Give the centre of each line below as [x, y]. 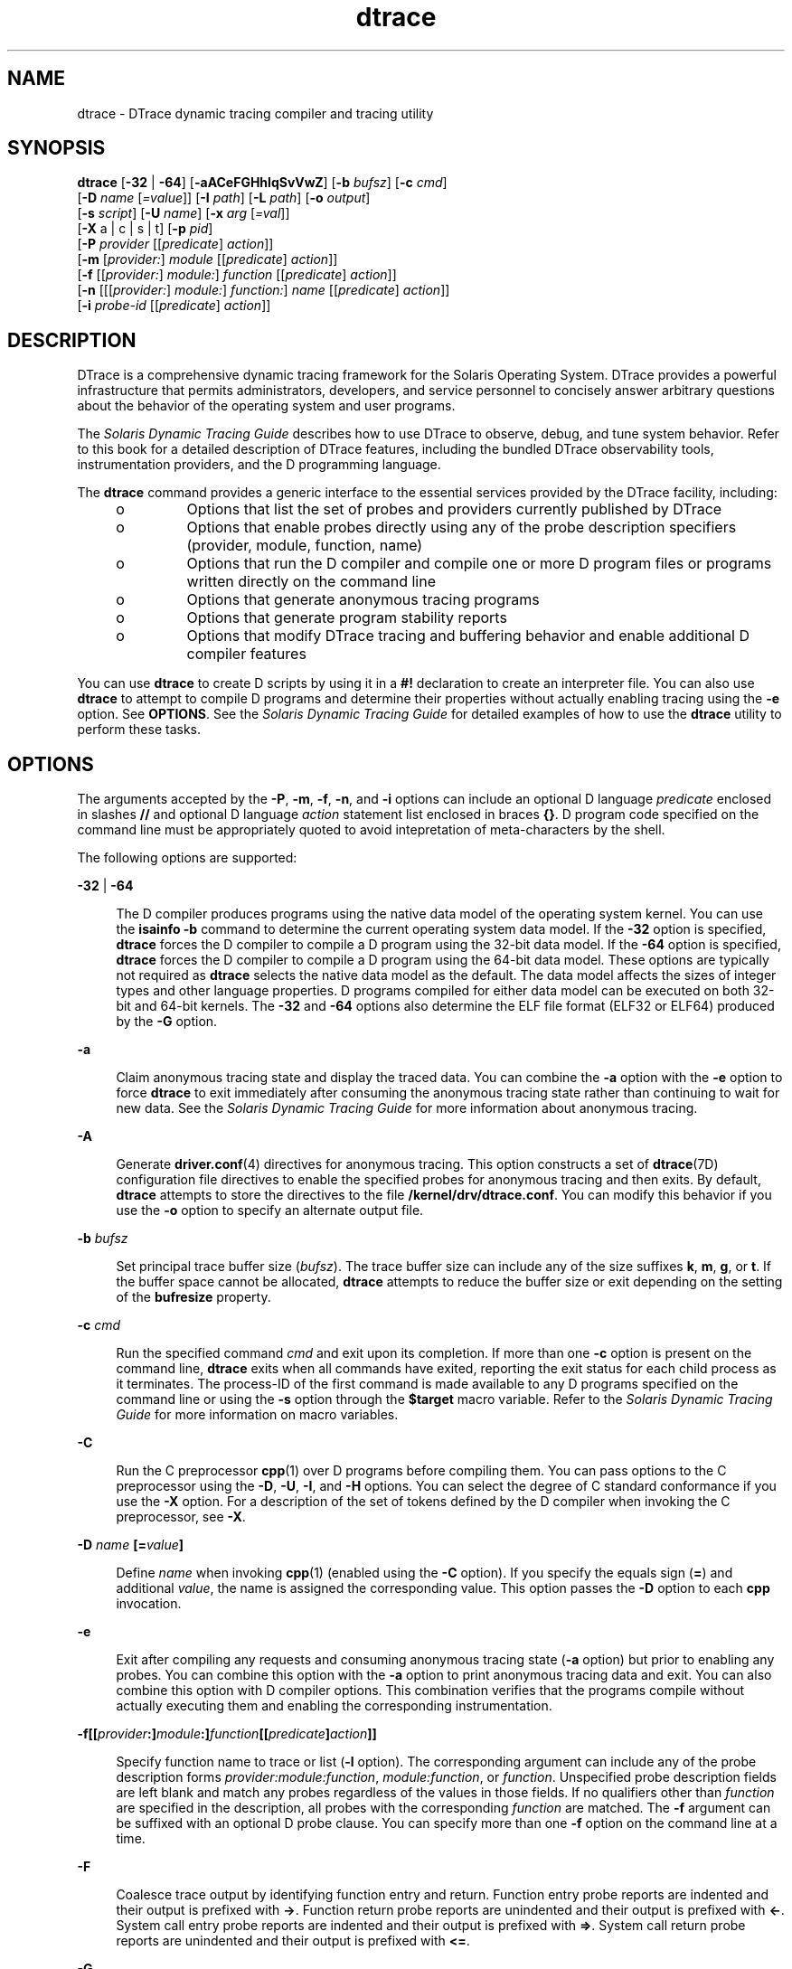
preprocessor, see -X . [181, 1517]
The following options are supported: [187, 858]
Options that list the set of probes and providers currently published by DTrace [454, 509]
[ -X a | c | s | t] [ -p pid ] [145, 229]
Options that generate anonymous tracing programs [363, 600]
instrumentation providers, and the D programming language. [259, 465]
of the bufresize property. [193, 1297]
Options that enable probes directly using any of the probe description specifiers [462, 528]
